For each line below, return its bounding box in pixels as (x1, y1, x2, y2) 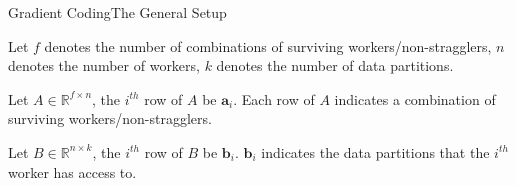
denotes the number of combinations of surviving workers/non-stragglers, (44, 35, 492, 56)
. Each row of (233, 88, 315, 109)
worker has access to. (8, 161, 137, 182)
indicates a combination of (334, 88, 496, 109)
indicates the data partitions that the (261, 141, 490, 162)
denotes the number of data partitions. (216, 55, 454, 76)
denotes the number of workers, (8, 55, 200, 76)
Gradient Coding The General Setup (8, 2, 227, 22)
